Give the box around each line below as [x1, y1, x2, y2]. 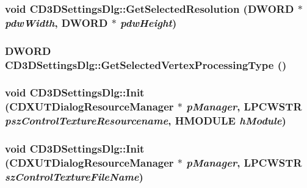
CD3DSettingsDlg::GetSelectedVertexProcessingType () [5, 57, 287, 72]
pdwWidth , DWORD [5, 15, 108, 30]
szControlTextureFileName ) [5, 168, 143, 184]
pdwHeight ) [120, 15, 177, 30]
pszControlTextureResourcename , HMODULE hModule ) [5, 113, 286, 128]
